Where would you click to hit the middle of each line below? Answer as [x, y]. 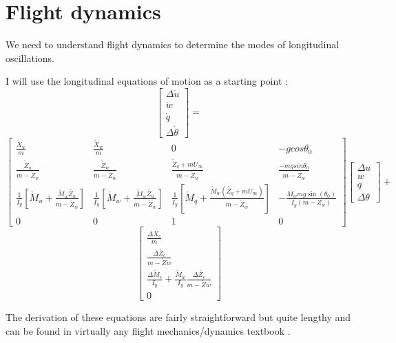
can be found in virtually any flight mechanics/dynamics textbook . [148, 330]
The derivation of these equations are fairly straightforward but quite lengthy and [178, 317]
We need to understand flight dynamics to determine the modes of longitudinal [173, 44]
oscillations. [30, 58]
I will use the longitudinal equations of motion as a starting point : [147, 81]
